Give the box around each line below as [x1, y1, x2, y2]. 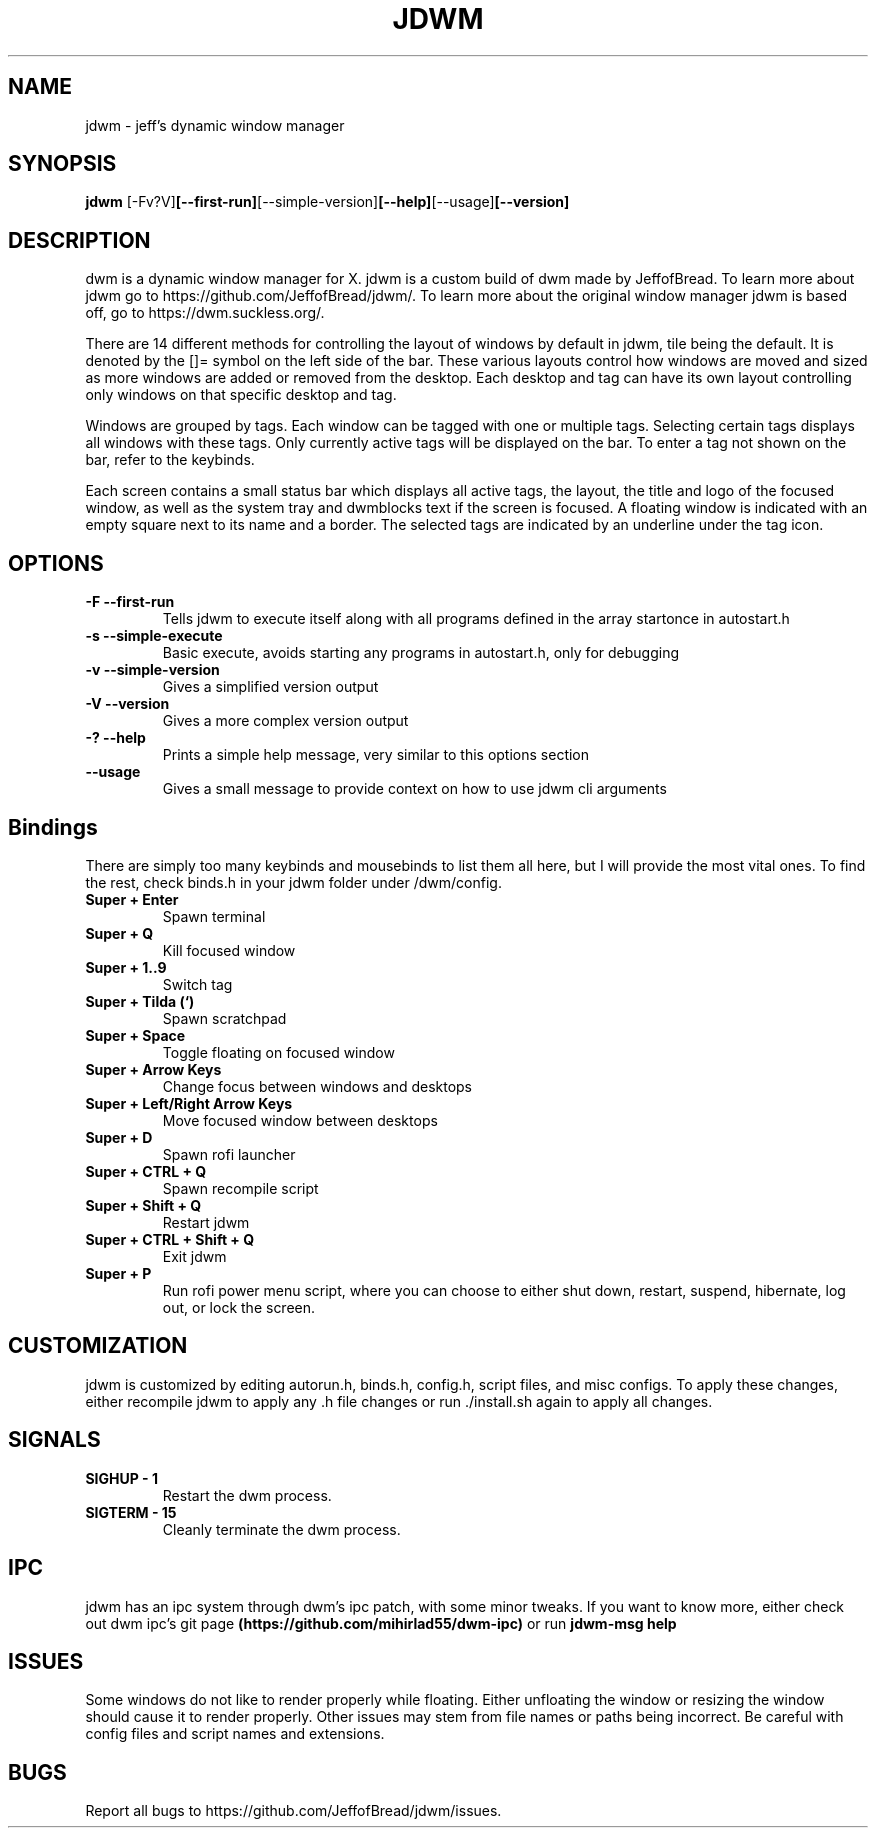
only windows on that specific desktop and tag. [85, 386, 397, 404]
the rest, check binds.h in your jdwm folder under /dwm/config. [85, 873, 502, 891]
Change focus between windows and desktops [162, 1077, 473, 1095]
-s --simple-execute [85, 627, 223, 645]
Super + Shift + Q [85, 1196, 202, 1214]
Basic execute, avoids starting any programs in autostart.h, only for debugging [162, 644, 679, 662]
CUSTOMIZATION [8, 1333, 188, 1359]
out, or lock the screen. [162, 1298, 316, 1316]
